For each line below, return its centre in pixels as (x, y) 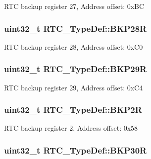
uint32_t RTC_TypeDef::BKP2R (73, 110)
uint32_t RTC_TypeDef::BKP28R (75, 28)
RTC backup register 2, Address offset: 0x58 (71, 128)
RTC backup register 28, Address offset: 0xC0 (74, 46)
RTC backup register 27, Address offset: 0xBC (74, 6)
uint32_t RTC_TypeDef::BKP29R (75, 69)
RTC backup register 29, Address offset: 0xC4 (74, 87)
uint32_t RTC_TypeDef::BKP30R (75, 150)
